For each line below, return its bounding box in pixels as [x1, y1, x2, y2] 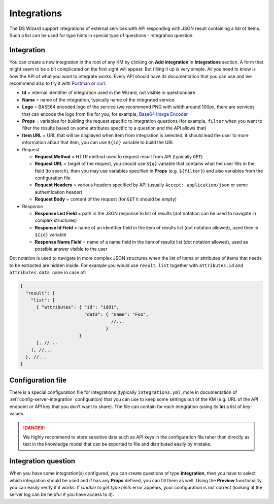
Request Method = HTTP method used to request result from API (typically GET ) [35, 153, 203, 159]
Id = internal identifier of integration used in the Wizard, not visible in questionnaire [22, 89, 195, 96]
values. [9, 411, 25, 417]
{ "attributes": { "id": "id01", [36, 305, 119, 310]
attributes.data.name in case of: [9, 270, 86, 276]
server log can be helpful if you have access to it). [9, 491, 114, 497]
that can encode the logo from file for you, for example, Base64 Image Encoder [22, 111, 188, 117]
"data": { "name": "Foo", [84, 311, 149, 317]
